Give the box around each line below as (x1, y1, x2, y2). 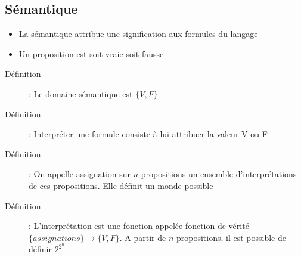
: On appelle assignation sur (29, 168, 131, 180)
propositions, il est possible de (176, 231, 286, 243)
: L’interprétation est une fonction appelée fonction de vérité (29, 219, 249, 232)
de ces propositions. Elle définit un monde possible (29, 179, 213, 191)
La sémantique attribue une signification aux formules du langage (18, 27, 258, 40)
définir (29, 243, 52, 255)
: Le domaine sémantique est (29, 87, 133, 100)
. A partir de (119, 231, 166, 243)
